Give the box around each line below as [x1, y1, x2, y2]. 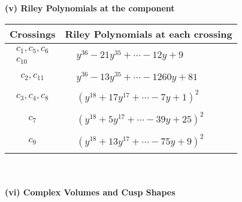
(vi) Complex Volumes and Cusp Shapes [5, 185, 176, 198]
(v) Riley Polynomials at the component [5, 2, 175, 14]
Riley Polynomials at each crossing [65, 26, 232, 41]
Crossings [10, 26, 56, 41]
